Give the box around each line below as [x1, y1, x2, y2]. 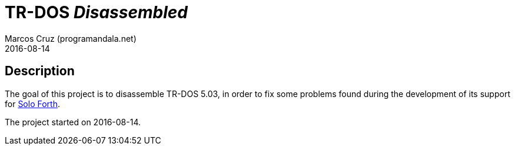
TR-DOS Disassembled [5, 2, 188, 22]
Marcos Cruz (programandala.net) [5, 33, 137, 44]
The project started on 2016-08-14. [5, 116, 141, 127]
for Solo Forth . [5, 98, 60, 109]
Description [5, 64, 75, 79]
